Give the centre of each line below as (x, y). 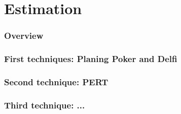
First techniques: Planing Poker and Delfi (91, 59)
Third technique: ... (45, 105)
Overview (24, 36)
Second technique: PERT (56, 81)
